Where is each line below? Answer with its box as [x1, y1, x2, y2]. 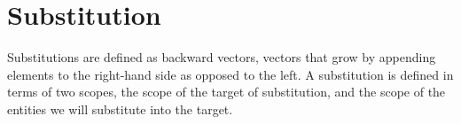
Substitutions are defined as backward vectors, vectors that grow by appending [7, 48, 436, 66]
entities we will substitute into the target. [7, 99, 233, 118]
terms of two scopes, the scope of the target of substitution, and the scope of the [7, 82, 446, 101]
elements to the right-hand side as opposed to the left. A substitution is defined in [7, 65, 454, 83]
